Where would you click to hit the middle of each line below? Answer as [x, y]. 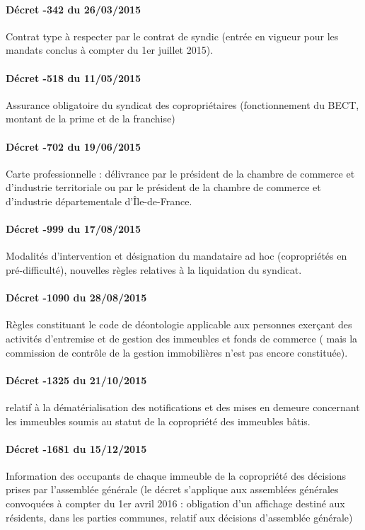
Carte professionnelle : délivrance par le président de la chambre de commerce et [180, 173]
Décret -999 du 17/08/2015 [74, 229]
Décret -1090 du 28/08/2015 [76, 298]
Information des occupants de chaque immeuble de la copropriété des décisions [176, 475]
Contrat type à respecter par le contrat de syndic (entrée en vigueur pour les [172, 36]
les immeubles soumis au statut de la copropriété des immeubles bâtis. [158, 421]
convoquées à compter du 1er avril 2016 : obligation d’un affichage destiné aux [175, 503]
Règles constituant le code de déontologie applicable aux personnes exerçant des [179, 324]
